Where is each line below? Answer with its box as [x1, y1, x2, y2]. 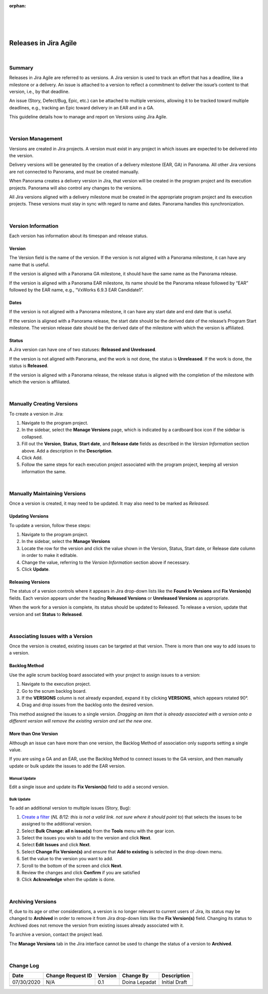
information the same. [21, 468, 67, 474]
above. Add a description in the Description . [21, 448, 113, 453]
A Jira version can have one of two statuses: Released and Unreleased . [9, 347, 156, 353]
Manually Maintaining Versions [9, 490, 86, 497]
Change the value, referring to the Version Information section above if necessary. [21, 559, 190, 565]
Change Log [9, 962, 39, 969]
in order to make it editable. [21, 552, 78, 558]
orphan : [9, 3, 26, 8]
